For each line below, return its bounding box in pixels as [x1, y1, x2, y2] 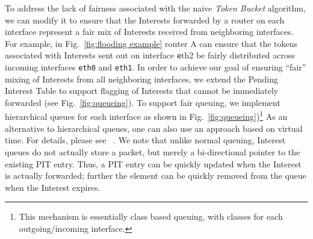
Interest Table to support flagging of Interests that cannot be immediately [5, 84, 279, 97]
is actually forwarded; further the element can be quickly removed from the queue [5, 169, 306, 182]
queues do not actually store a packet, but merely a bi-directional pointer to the [5, 145, 300, 158]
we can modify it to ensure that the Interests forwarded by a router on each [5, 13, 285, 26]
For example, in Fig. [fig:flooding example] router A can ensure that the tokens [5, 37, 298, 49]
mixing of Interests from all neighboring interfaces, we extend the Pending [5, 72, 279, 85]
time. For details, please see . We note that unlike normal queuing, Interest [5, 134, 286, 146]
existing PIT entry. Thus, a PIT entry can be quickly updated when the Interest [5, 157, 302, 170]
